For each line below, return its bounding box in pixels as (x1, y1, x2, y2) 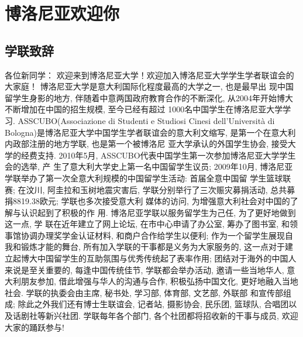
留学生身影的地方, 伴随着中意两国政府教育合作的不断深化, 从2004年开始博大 (5, 91, 294, 104)
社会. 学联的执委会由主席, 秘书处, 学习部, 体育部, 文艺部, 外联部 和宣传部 (5, 286, 283, 298)
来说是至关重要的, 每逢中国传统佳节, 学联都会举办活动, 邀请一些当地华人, (5, 263, 284, 276)
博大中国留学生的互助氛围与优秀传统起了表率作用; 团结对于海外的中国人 (20, 252, 297, 264)
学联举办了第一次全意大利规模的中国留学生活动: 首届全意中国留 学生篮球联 (5, 171, 291, 184)
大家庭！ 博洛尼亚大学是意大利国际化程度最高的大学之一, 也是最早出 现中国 (5, 80, 294, 92)
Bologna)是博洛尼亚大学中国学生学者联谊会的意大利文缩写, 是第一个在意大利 (5, 126, 296, 138)
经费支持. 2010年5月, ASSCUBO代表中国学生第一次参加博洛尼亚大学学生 (20, 149, 296, 161)
